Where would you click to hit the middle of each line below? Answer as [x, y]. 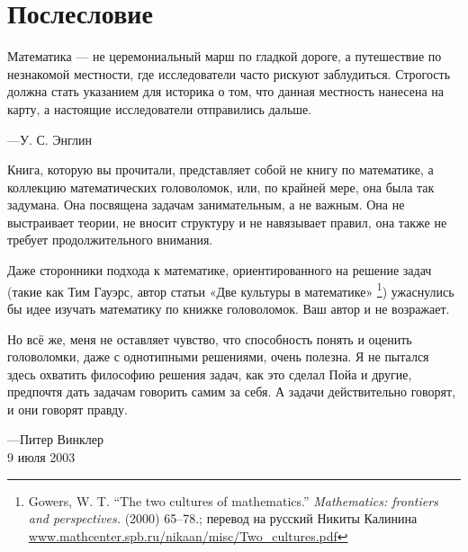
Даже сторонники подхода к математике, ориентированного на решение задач [220, 270]
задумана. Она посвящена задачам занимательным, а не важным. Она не [206, 205]
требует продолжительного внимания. [110, 240]
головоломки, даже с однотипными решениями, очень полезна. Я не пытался [218, 356]
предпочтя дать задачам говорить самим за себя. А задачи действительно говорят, [232, 392]
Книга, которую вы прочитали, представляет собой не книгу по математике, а [220, 169]
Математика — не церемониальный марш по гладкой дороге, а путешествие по [225, 56]
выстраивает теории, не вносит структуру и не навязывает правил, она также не [227, 222]
